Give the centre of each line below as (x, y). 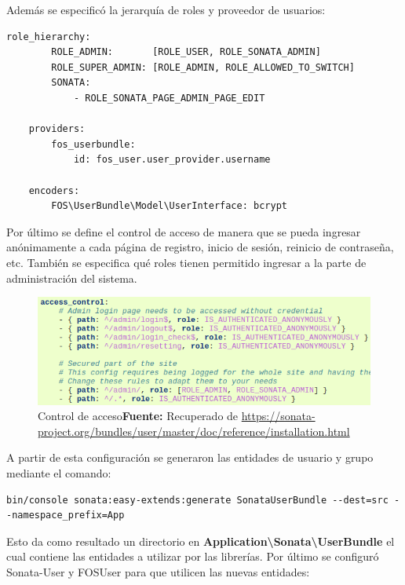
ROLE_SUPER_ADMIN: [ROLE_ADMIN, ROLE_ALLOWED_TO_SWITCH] (203, 67)
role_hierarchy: (49, 37)
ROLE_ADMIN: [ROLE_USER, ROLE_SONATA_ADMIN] (186, 52)
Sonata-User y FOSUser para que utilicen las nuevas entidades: (158, 572)
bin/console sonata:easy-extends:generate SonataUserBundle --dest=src (197, 500)
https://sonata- (278, 416)
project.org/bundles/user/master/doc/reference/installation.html (194, 431)
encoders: (54, 190)
